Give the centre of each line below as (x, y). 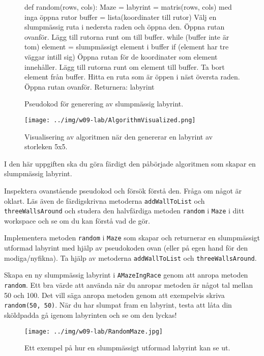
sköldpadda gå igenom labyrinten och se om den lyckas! (91, 314)
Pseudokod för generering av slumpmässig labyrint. (104, 104)
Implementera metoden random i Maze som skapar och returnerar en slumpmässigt (132, 238)
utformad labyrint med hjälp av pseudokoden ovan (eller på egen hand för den (126, 248)
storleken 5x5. (46, 146)
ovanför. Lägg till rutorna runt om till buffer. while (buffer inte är (127, 36)
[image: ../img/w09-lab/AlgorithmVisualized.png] (110, 120)
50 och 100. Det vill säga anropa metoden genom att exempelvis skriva (114, 295)
